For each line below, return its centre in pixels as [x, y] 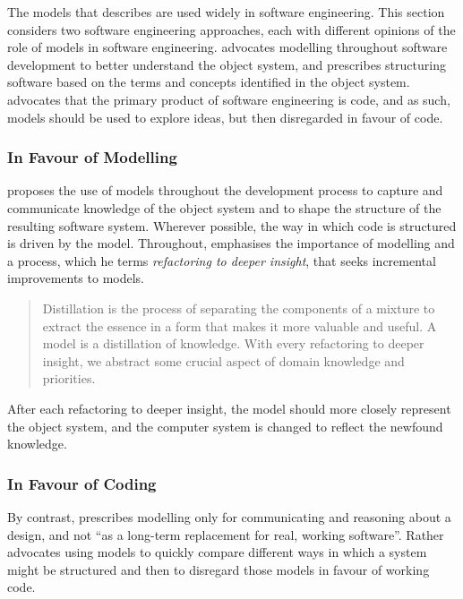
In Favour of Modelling [92, 157]
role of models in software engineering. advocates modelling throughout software [227, 47]
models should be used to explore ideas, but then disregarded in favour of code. [225, 117]
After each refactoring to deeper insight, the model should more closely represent [229, 408]
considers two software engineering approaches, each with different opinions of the [231, 29]
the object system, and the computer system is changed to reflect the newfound [225, 426]
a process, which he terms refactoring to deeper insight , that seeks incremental [222, 260]
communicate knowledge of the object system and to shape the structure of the [224, 207]
